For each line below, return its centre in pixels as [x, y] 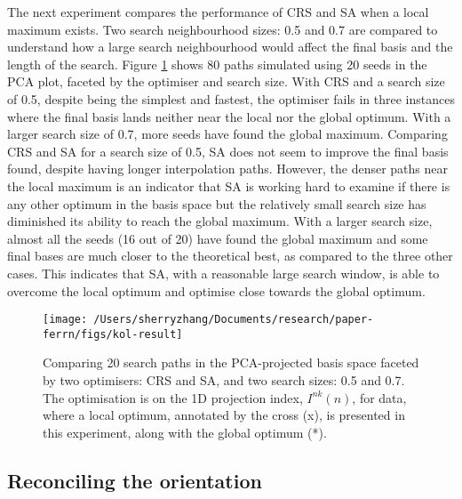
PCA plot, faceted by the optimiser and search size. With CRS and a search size [226, 81]
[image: [65, 320]
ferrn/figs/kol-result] [113, 334]
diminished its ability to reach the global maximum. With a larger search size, [220, 221]
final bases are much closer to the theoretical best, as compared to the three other [230, 256]
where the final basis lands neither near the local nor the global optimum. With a [229, 116]
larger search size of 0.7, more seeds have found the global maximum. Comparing [227, 134]
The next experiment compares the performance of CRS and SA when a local [218, 12]
